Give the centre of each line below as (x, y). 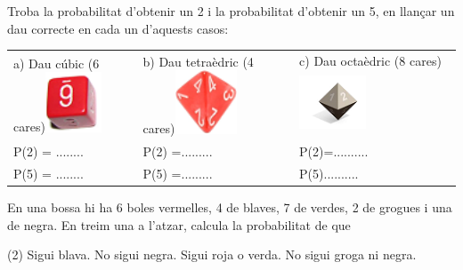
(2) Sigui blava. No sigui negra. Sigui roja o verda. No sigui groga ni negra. (212, 254)
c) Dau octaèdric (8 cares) (370, 60)
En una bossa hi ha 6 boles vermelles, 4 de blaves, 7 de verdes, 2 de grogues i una (230, 207)
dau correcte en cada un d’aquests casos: (118, 28)
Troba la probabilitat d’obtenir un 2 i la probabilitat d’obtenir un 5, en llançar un (231, 11)
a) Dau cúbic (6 (57, 63)
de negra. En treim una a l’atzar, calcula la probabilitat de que (179, 224)
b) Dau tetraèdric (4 (198, 61)
